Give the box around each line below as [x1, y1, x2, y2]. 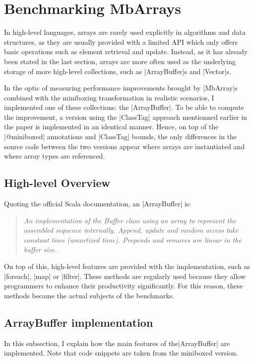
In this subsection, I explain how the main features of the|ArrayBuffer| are [4, 338, 230, 348]
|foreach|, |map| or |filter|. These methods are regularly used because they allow [4, 271, 246, 281]
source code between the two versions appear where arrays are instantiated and [4, 141, 245, 151]
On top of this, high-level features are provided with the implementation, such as [4, 261, 250, 271]
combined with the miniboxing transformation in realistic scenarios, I [4, 92, 214, 102]
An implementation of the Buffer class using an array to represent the [23, 215, 236, 225]
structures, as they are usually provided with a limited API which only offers [4, 36, 238, 47]
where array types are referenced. [4, 151, 105, 161]
